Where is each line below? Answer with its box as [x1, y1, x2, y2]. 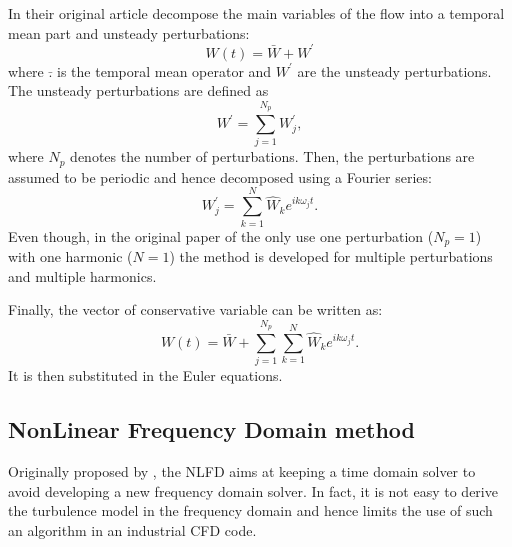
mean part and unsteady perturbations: [8, 22, 250, 43]
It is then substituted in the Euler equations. [8, 365, 283, 386]
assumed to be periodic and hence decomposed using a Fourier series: [8, 166, 432, 187]
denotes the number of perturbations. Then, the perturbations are [70, 146, 475, 167]
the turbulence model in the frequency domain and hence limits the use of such [8, 500, 493, 521]
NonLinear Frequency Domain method [8, 414, 415, 445]
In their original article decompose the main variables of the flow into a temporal [8, 3, 505, 23]
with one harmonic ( [8, 246, 133, 267]
